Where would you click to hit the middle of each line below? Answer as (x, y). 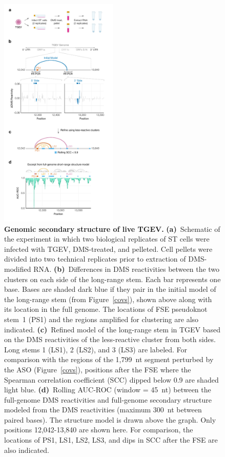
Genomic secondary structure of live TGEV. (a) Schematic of (112, 228)
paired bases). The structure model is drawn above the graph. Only (110, 419)
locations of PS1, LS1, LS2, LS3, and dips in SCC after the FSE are (111, 440)
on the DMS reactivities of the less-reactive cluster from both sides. (110, 339)
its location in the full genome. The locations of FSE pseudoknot (106, 309)
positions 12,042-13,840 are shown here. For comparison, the (99, 430)
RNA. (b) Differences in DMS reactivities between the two (127, 269)
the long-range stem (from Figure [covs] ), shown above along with (108, 299)
